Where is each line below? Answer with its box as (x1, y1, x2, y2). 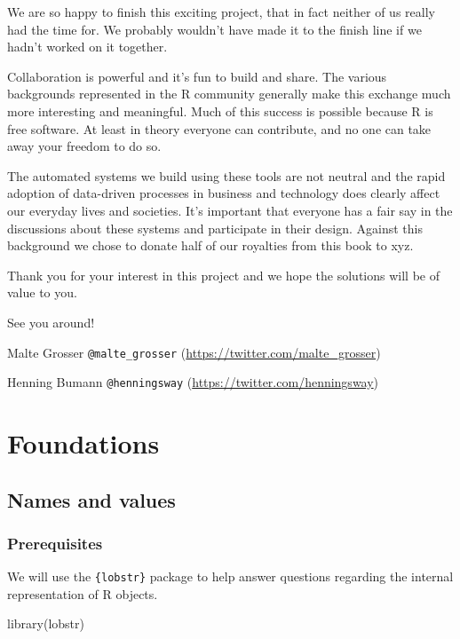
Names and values (7, 485, 176, 513)
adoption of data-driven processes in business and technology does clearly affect (7, 184, 440, 202)
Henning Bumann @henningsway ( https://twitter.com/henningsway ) (7, 373, 379, 391)
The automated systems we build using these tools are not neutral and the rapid (7, 166, 446, 185)
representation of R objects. (7, 584, 158, 603)
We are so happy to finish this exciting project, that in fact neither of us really (7, 3, 435, 20)
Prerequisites (7, 532, 103, 554)
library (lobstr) (7, 614, 84, 633)
